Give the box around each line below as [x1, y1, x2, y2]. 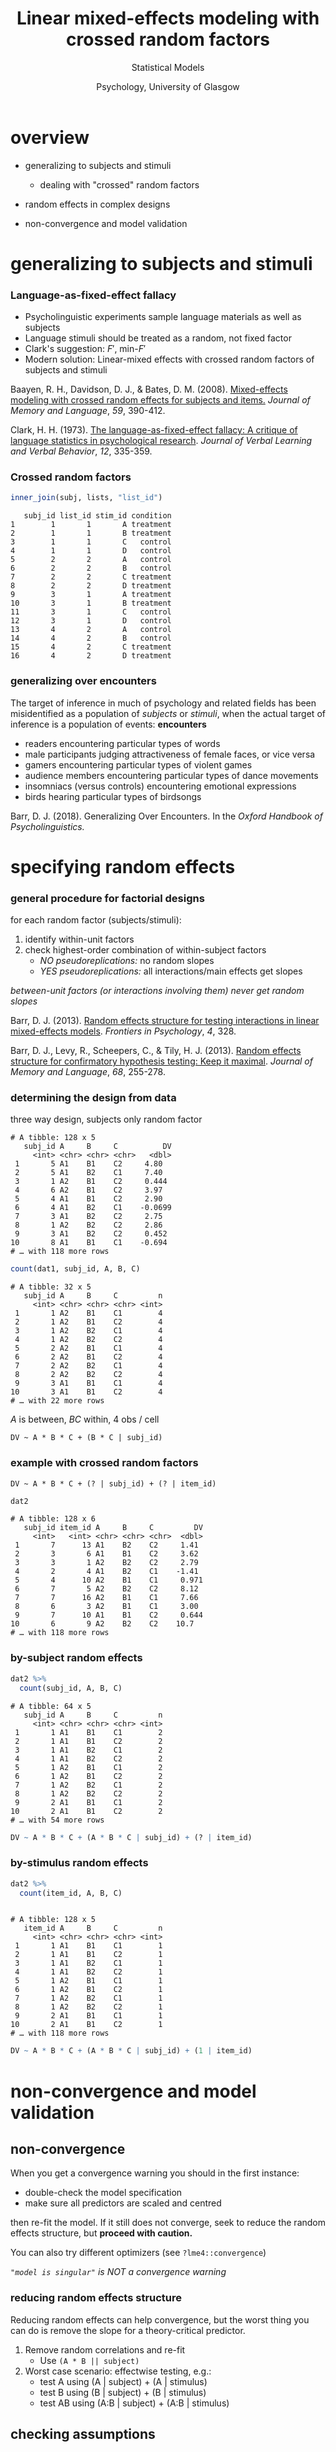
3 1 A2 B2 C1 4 [14, 1326, 163, 1336]
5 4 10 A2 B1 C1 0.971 [14, 1575, 203, 1586]
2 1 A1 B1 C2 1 [14, 1950, 163, 1960]
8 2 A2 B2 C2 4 [14, 1370, 163, 1380]
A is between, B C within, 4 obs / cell [10, 1413, 160, 1426]
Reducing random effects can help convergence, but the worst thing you [10, 2313, 310, 2326]
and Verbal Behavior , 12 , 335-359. [10, 445, 153, 457]
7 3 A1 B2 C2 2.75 [14, 1212, 163, 1222]
